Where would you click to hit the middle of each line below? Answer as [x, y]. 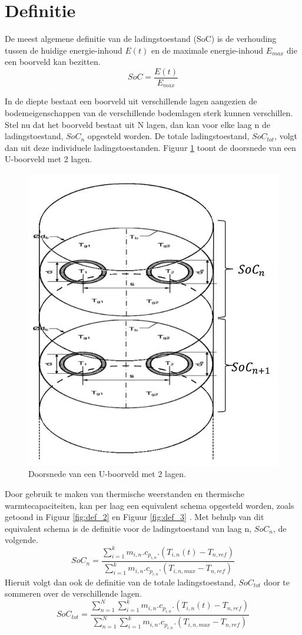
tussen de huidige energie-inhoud [64, 50]
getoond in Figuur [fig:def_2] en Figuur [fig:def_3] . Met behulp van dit [135, 517]
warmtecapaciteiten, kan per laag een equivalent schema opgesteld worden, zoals [150, 505]
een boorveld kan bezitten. [53, 62]
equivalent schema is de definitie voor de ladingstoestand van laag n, [128, 528]
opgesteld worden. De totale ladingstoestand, [168, 136]
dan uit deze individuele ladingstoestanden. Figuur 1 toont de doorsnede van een [150, 147]
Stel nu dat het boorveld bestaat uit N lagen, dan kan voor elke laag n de [137, 124]
